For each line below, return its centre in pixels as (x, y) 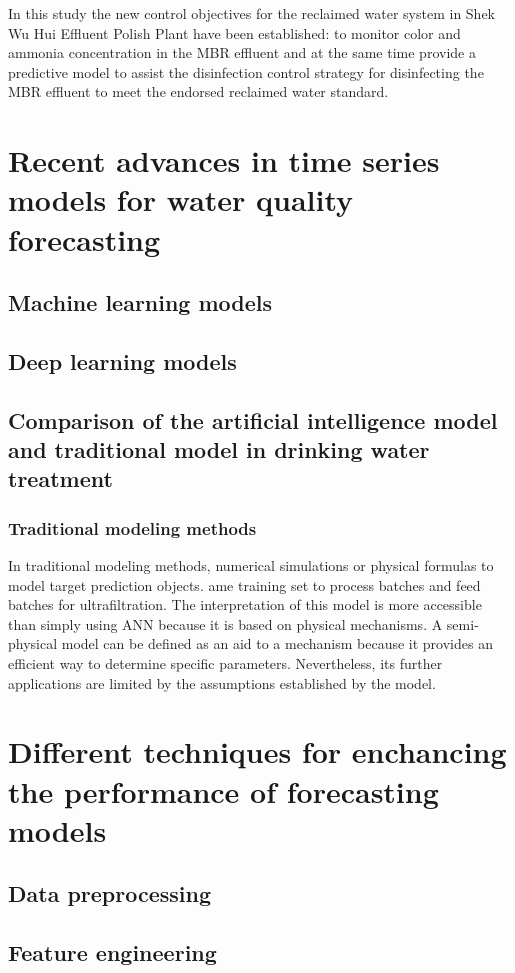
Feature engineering (112, 952)
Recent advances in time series (224, 160)
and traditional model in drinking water (219, 449)
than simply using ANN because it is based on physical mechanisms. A (225, 623)
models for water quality (181, 199)
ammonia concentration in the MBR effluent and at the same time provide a (242, 52)
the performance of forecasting (223, 790)
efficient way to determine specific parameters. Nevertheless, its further (225, 663)
